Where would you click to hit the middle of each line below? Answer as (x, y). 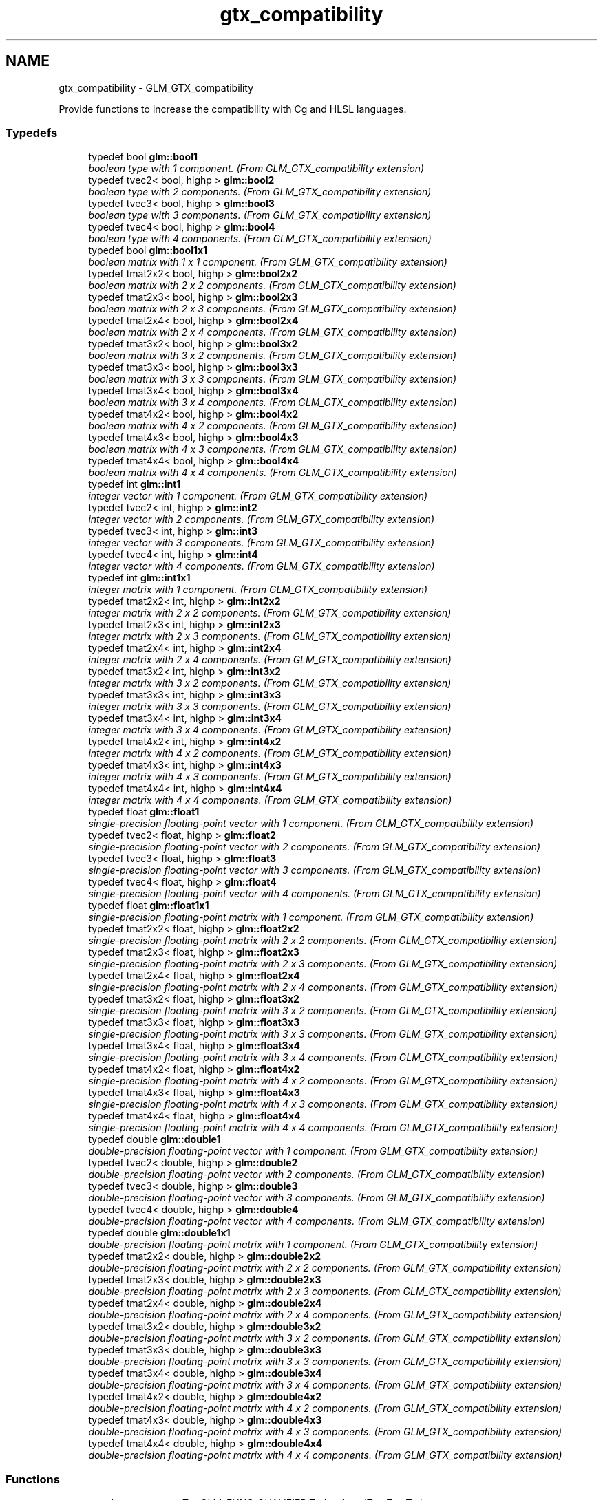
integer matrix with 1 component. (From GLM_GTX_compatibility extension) (258, 590)
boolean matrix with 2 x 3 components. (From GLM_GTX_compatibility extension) (272, 309)
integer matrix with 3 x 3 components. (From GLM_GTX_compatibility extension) (270, 707)
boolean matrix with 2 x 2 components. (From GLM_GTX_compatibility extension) (272, 286)
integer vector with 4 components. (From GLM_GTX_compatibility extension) (262, 566)
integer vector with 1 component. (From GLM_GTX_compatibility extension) (258, 496)
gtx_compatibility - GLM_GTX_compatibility (156, 87)
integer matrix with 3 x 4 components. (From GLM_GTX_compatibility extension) (270, 730)
